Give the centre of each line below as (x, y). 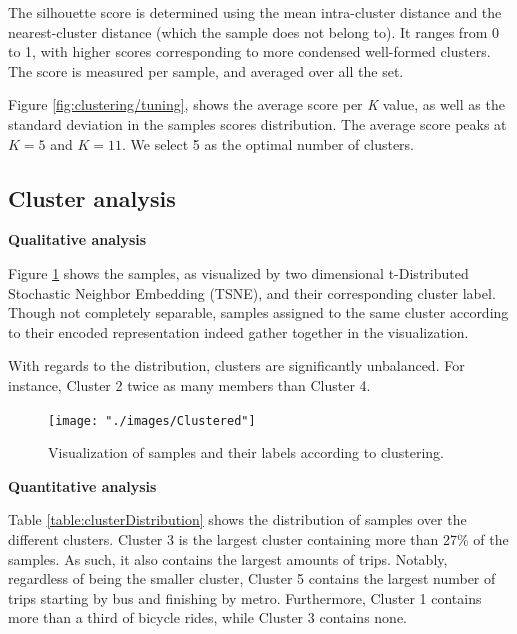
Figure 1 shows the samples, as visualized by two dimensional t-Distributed (238, 272)
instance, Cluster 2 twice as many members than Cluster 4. (189, 384)
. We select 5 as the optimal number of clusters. (268, 143)
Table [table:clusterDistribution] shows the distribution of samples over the (237, 519)
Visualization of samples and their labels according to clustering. (246, 452)
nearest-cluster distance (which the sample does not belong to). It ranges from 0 (253, 31)
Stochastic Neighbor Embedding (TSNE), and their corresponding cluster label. (252, 292)
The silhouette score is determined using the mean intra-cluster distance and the (255, 12)
